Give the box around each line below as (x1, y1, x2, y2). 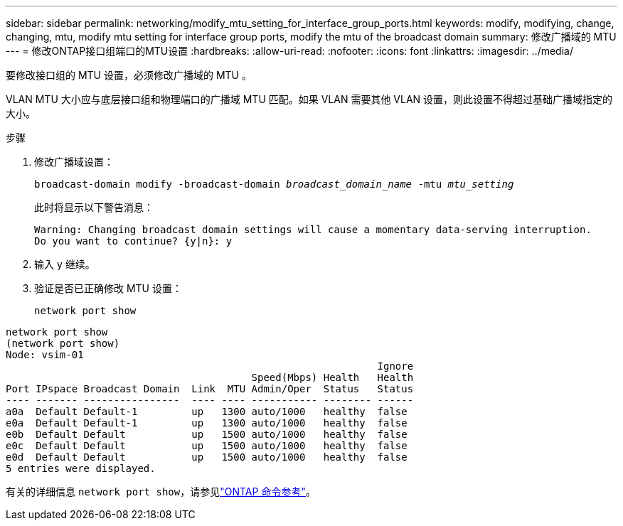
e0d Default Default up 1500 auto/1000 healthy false (6, 451, 408, 463)
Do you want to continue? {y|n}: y (34, 235, 233, 247)
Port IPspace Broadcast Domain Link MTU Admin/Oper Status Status (6, 383, 414, 394)
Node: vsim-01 (6, 349, 84, 360)
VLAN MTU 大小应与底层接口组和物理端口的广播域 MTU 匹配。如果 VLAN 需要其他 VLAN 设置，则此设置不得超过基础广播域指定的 (6, 93, 613, 105)
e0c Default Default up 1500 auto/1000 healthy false (6, 440, 408, 451)
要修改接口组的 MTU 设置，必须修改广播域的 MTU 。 (6, 69, 252, 81)
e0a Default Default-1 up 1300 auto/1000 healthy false (6, 417, 408, 429)
